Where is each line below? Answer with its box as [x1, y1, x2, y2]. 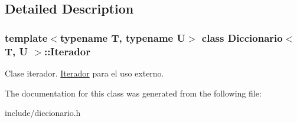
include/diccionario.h [5, 107, 81, 119]
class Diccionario [201, 30, 283, 45]
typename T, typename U [60, 30, 185, 45]
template [5, 30, 48, 45]
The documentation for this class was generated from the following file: [5, 87, 262, 99]
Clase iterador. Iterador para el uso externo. [5, 67, 164, 79]
